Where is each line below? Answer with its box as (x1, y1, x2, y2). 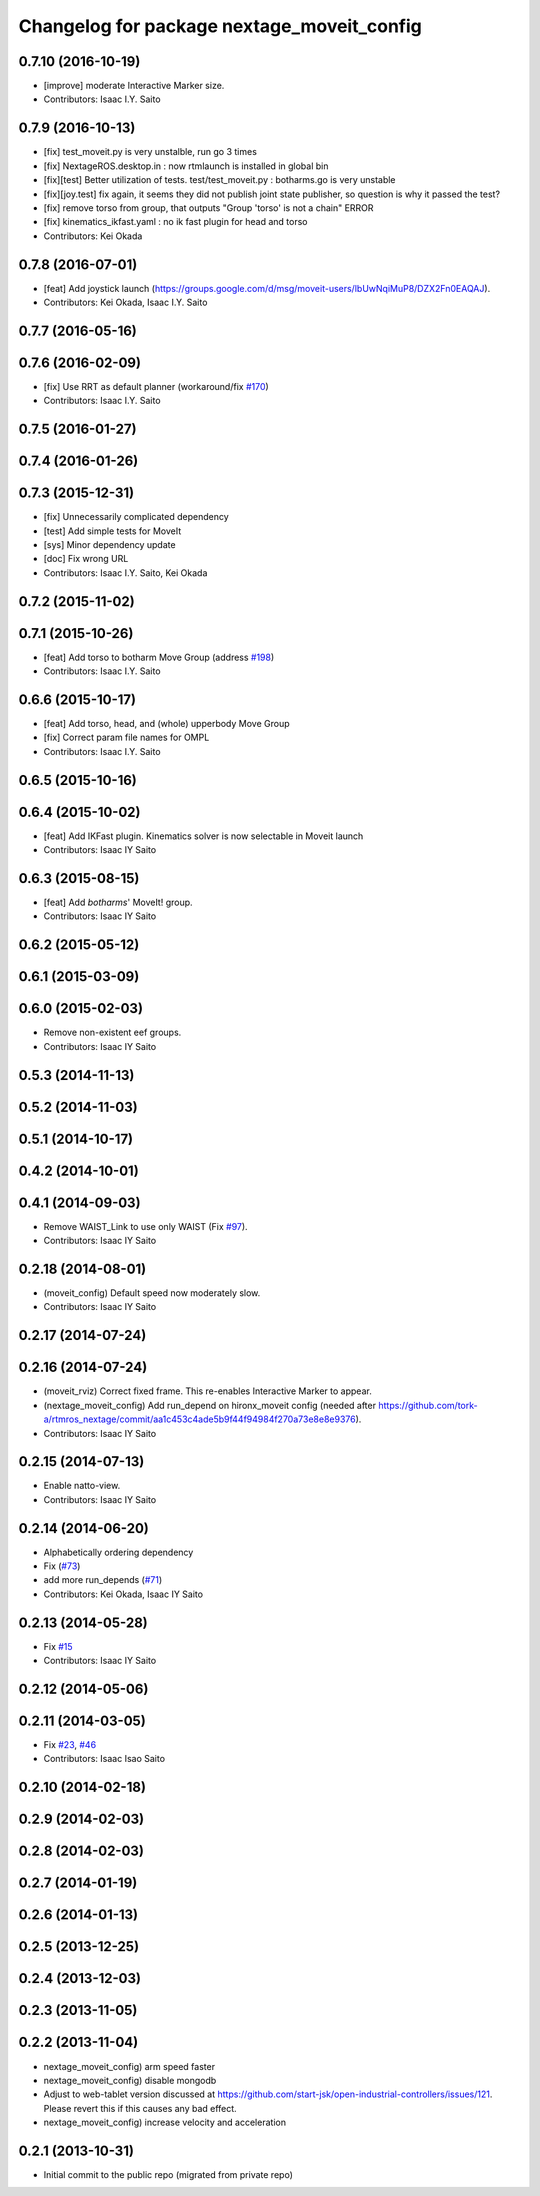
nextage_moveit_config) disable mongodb (43, 2074, 217, 2086)
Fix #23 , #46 (43, 1739, 97, 1751)
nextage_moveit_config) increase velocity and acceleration (43, 2116, 287, 2129)
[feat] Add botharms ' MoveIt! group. (43, 896, 194, 909)
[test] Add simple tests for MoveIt (43, 525, 182, 537)
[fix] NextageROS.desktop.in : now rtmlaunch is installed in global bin (43, 160, 329, 172)
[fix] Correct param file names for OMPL (43, 731, 210, 744)
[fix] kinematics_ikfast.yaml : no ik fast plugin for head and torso (43, 216, 308, 228)
